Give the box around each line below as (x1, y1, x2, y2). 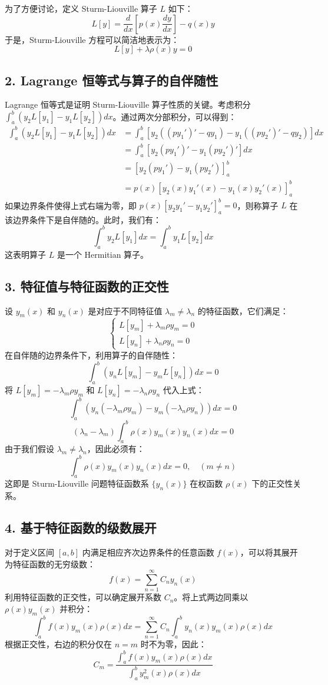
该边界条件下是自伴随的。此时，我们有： (5, 213, 161, 225)
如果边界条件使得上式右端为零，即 (5, 199, 137, 211)
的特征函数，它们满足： (197, 304, 289, 317)
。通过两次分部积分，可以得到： (112, 110, 237, 122)
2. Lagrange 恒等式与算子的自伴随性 (5, 71, 218, 89)
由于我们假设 (5, 443, 54, 455)
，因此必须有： (87, 443, 145, 455)
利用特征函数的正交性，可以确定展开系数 (5, 591, 161, 603)
